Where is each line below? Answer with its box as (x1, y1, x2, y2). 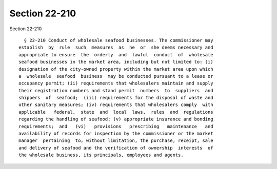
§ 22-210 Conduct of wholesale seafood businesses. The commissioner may (24, 37, 213, 43)
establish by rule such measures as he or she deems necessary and (18, 45, 213, 51)
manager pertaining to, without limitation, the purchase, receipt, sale (18, 138, 213, 143)
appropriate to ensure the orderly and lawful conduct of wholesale (18, 52, 213, 57)
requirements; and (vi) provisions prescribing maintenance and (18, 123, 213, 129)
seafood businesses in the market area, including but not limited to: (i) (18, 59, 213, 65)
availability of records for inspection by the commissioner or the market (18, 131, 213, 137)
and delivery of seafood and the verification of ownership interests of (18, 145, 213, 151)
